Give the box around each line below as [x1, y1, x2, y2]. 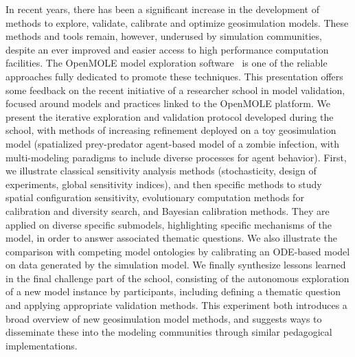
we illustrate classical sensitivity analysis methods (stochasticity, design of [5, 163, 317, 178]
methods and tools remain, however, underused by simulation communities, [5, 29, 322, 43]
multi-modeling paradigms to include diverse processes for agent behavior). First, [5, 150, 347, 164]
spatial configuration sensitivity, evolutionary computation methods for [5, 190, 304, 205]
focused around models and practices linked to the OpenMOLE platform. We [5, 96, 330, 111]
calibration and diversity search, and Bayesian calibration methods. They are [5, 203, 330, 218]
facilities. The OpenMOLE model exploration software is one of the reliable [5, 56, 328, 70]
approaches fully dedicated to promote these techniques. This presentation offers [5, 69, 343, 83]
